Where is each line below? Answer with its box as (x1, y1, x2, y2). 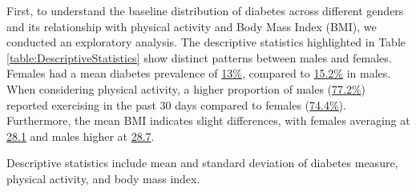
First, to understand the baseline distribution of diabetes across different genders (6, 2, 404, 18)
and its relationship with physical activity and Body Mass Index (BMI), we (6, 18, 377, 34)
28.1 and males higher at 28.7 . (6, 127, 155, 144)
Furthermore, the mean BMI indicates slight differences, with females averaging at (6, 112, 410, 129)
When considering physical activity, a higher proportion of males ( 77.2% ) (6, 80, 366, 97)
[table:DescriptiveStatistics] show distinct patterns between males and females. (6, 49, 392, 66)
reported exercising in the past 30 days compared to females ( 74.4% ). (6, 96, 346, 113)
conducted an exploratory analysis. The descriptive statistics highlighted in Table (6, 34, 406, 50)
